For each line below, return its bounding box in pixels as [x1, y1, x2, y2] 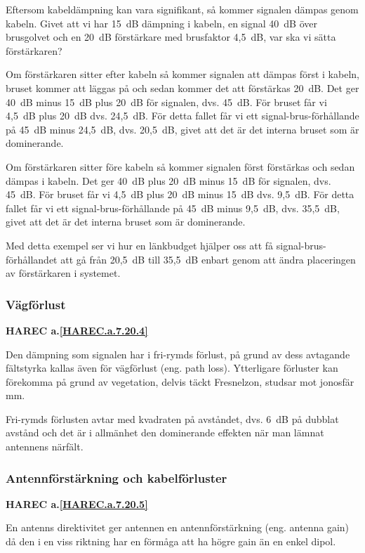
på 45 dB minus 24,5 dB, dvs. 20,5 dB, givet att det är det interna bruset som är [6, 122, 359, 136]
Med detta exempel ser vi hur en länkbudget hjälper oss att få [6, 238, 274, 252]
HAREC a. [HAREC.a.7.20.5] [6, 496, 148, 511]
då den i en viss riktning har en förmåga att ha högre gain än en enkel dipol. [6, 534, 336, 549]
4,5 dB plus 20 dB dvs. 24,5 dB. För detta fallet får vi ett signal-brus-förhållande [6, 108, 359, 123]
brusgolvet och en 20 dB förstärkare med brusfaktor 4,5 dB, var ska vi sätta [6, 30, 336, 44]
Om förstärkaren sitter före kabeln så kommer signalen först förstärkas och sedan [6, 159, 355, 174]
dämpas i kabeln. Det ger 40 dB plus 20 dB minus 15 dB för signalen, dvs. [6, 173, 331, 188]
